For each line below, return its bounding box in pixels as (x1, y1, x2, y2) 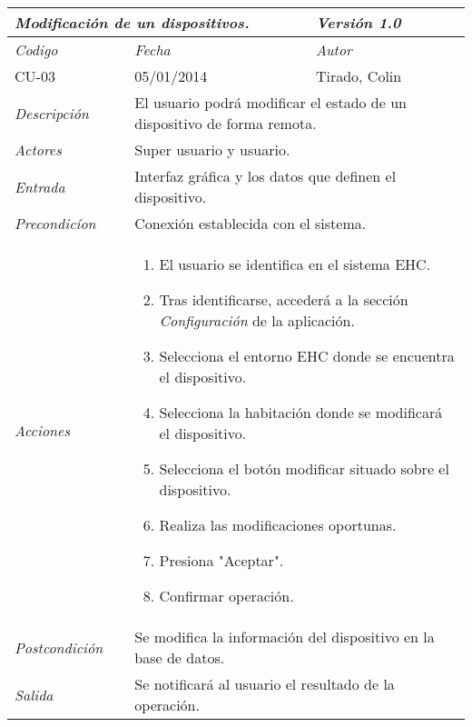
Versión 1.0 (315, 12, 401, 33)
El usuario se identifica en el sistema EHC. (159, 254, 431, 274)
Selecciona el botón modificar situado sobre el (159, 458, 449, 479)
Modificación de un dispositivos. (15, 12, 250, 33)
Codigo (15, 39, 58, 60)
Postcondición (15, 636, 103, 658)
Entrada (15, 175, 65, 197)
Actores (15, 139, 62, 160)
